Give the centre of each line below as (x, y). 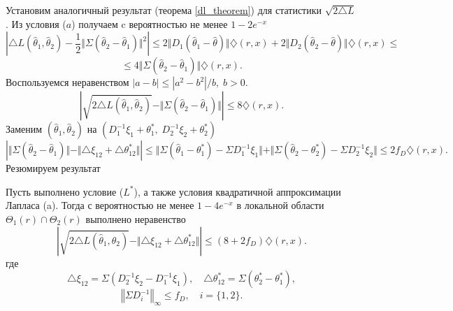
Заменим (24, 129)
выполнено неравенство (136, 218)
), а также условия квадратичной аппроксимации (237, 191)
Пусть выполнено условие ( (65, 191)
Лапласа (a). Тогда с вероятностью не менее (100, 205)
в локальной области (280, 205)
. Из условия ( (36, 23)
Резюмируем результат (53, 168)
